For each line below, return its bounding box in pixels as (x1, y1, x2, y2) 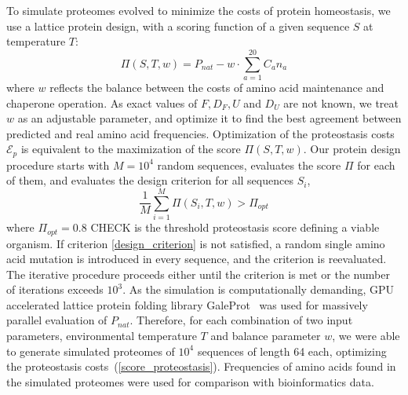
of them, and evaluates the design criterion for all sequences (6, 172, 293, 188)
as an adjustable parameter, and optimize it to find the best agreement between (17, 110, 402, 126)
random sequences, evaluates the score (157, 156, 341, 173)
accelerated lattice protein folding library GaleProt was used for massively (6, 296, 368, 313)
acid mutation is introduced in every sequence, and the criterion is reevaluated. (6, 251, 387, 267)
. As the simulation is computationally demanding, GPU (122, 281, 395, 298)
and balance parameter (210, 327, 321, 344)
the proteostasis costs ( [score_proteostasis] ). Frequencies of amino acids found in (6, 358, 396, 375)
